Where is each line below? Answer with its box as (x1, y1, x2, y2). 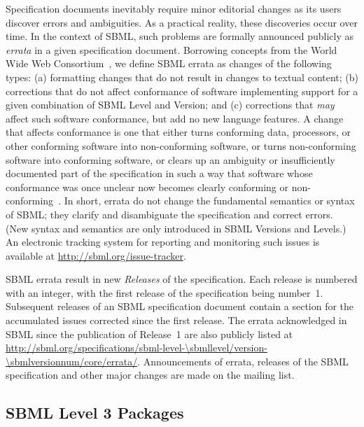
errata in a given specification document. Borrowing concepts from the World (6, 42, 337, 57)
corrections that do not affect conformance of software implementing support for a (6, 83, 358, 98)
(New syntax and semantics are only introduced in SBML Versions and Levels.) (6, 220, 346, 235)
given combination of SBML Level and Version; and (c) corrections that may (6, 97, 335, 112)
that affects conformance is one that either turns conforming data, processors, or (6, 125, 351, 139)
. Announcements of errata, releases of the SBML (137, 353, 349, 368)
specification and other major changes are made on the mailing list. (6, 367, 295, 382)
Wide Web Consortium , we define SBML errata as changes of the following (6, 56, 332, 71)
